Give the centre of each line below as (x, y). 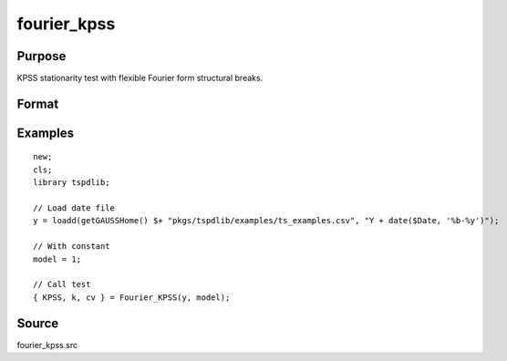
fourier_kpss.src (47, 345)
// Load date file (74, 208)
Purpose (41, 56)
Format (38, 103)
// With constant (72, 247)
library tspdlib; (72, 183)
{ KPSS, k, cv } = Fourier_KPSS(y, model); (132, 297)
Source (38, 323)
